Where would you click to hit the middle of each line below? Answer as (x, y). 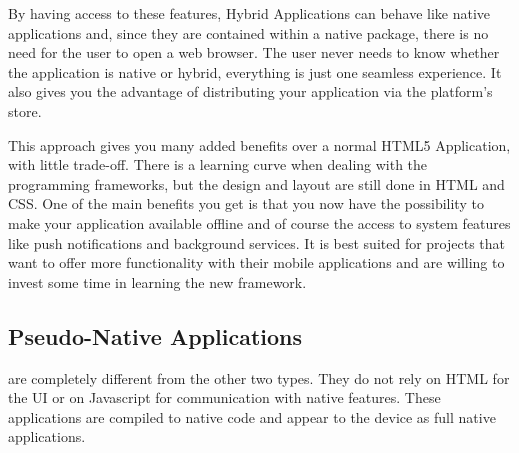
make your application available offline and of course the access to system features (259, 222)
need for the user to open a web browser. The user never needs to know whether (254, 52)
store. (25, 110)
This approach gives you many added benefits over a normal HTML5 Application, (259, 144)
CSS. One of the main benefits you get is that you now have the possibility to (246, 203)
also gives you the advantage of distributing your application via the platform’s (250, 91)
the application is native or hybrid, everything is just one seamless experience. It (255, 71)
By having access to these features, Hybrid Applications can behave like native (249, 13)
